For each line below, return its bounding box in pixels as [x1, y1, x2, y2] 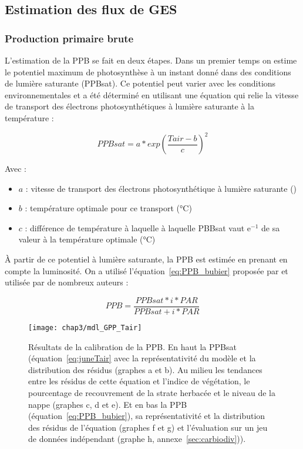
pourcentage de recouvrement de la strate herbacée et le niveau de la [28, 386, 275, 398]
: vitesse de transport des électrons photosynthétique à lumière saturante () [25, 182, 297, 194]
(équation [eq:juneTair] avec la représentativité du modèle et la [28, 352, 256, 364]
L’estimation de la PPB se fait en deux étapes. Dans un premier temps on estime [5, 54, 297, 66]
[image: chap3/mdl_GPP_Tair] [28, 323, 142, 332]
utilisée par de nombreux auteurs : [5, 276, 129, 288]
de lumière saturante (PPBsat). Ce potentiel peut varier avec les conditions [5, 77, 276, 89]
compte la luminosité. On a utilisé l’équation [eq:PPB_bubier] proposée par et [5, 264, 288, 277]
